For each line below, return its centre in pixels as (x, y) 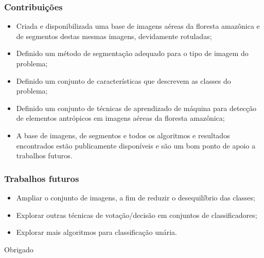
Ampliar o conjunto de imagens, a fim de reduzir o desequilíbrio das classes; (136, 197)
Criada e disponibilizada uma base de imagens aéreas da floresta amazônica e (138, 26)
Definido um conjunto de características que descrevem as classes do (124, 80)
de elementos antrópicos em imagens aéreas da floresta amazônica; (120, 118)
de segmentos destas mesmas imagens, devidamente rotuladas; (114, 36)
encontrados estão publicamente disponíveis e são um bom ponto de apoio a (136, 145)
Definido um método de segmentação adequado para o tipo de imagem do (132, 53)
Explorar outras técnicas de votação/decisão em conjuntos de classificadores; (137, 215)
